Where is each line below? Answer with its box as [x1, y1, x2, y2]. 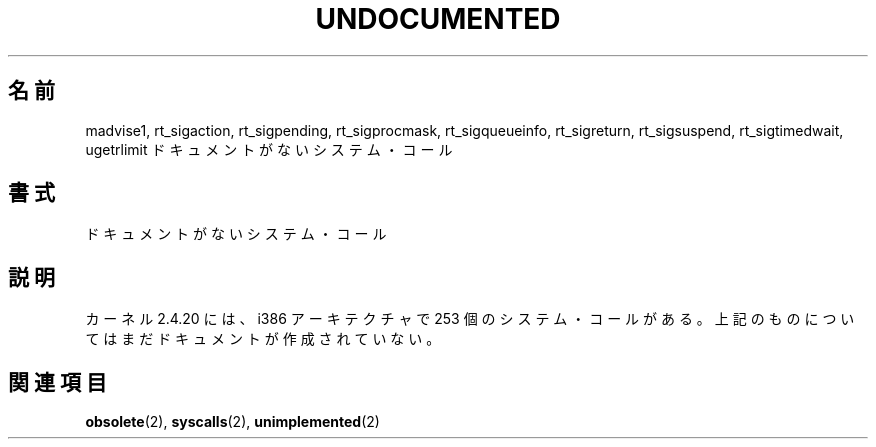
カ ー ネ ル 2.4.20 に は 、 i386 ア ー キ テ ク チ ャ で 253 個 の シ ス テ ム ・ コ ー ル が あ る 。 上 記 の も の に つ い [85, 310, 855, 328]
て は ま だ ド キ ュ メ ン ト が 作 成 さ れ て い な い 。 [85, 330, 441, 348]
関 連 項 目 [8, 369, 107, 395]
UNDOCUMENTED [315, 2, 561, 36]
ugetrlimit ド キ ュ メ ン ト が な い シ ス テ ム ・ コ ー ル [85, 140, 453, 158]
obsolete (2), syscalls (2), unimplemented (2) [85, 413, 380, 431]
